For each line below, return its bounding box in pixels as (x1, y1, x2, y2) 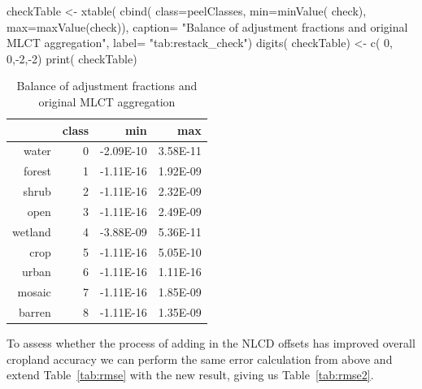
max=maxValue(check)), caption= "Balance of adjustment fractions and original (7, 18, 408, 35)
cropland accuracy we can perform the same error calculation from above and (7, 350, 393, 367)
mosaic (17, 283, 51, 300)
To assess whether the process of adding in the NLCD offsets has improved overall (7, 335, 415, 352)
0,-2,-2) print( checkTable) (7, 50, 137, 67)
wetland (12, 223, 51, 240)
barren (19, 304, 51, 321)
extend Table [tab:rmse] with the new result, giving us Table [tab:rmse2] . (7, 366, 374, 383)
